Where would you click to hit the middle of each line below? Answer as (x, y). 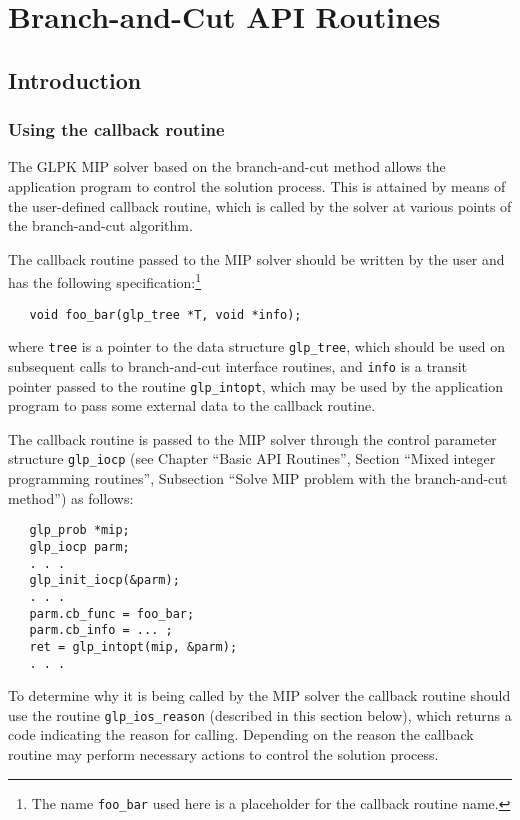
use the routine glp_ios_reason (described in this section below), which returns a (260, 714)
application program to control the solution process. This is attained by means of (257, 185)
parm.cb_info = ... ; (101, 630)
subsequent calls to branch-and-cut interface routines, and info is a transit (237, 365)
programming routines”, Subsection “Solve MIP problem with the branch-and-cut (258, 478)
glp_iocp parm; (79, 546)
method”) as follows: (71, 497)
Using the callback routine (116, 129)
